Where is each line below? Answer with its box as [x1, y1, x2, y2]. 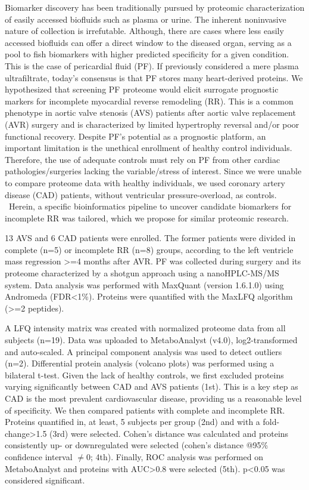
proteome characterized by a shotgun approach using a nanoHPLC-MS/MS [5, 267, 279, 279]
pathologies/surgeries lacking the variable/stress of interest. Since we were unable [5, 165, 302, 177]
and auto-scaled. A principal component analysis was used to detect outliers [5, 345, 282, 358]
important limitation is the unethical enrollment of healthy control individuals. [5, 141, 292, 154]
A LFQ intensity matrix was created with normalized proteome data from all [5, 322, 286, 334]
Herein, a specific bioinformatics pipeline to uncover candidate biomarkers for [8, 200, 292, 212]
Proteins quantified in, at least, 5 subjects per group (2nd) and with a [5, 415, 260, 428]
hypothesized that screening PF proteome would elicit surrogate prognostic [5, 83, 279, 95]
